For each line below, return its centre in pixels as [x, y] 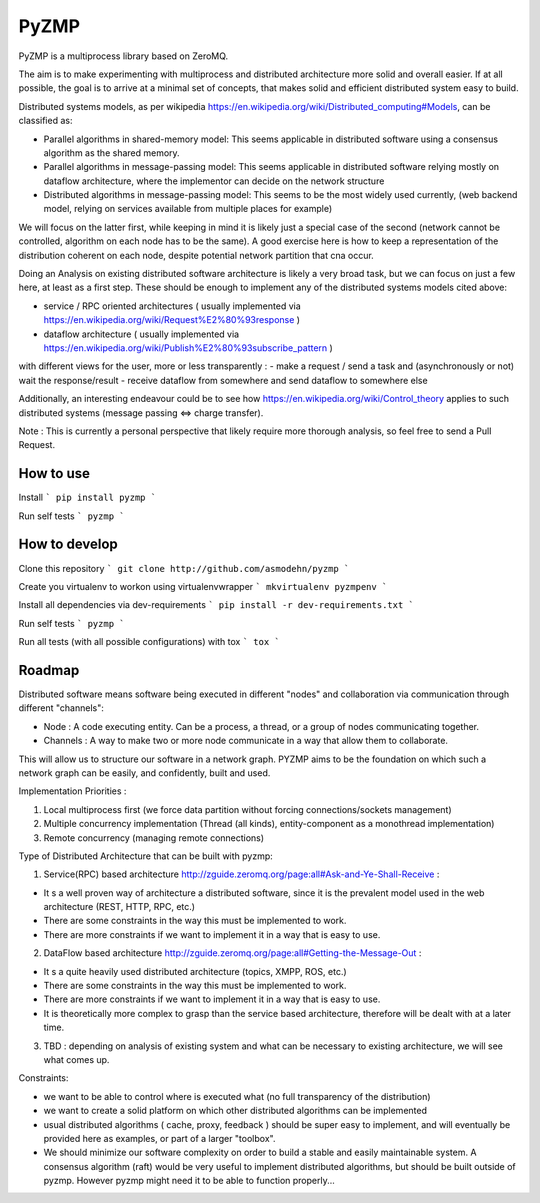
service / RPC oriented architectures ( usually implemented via [172, 306]
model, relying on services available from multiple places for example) [188, 209]
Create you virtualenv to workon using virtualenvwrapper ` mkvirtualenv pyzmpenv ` [203, 586]
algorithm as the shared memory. [111, 152]
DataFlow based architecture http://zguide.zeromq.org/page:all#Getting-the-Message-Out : [232, 953]
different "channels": [61, 708]
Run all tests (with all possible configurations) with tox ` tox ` [149, 642]
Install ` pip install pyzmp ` [87, 497]
